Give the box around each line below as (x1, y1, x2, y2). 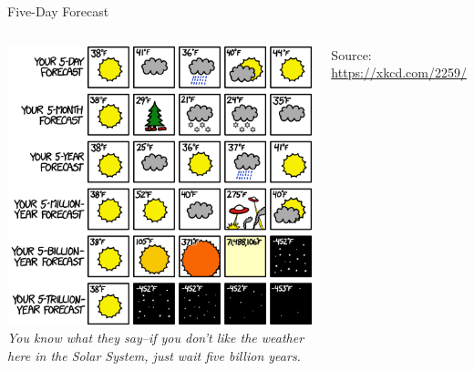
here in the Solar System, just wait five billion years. (7, 345, 301, 365)
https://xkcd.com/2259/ (331, 63, 467, 82)
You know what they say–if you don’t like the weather (7, 328, 304, 347)
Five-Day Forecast (7, 2, 109, 20)
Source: (331, 45, 372, 64)
